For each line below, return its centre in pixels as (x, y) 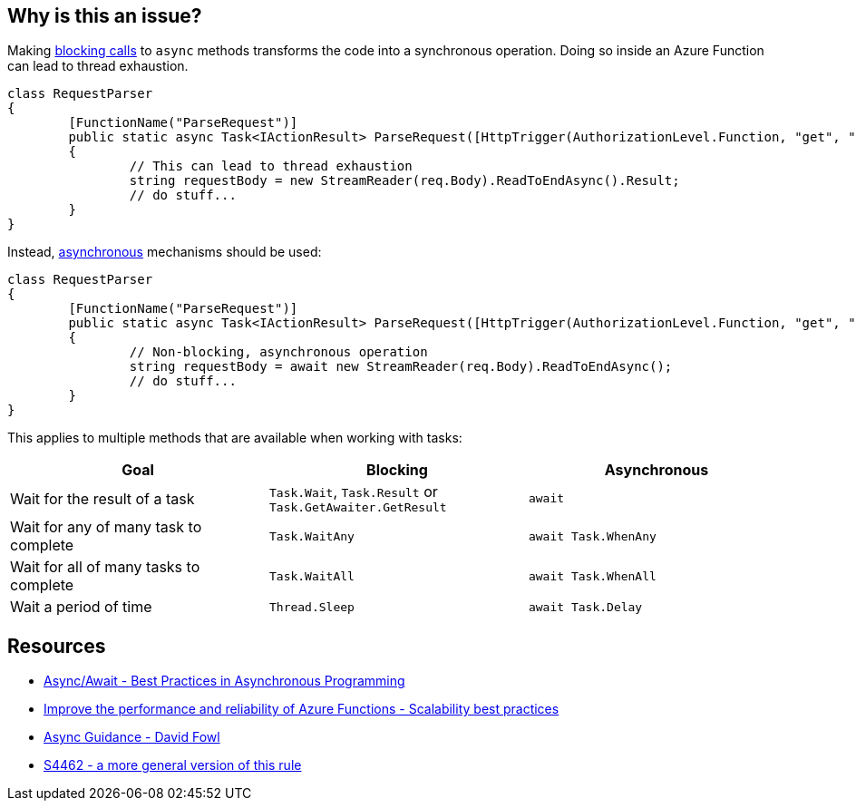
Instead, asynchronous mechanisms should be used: (165, 252)
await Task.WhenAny (592, 536)
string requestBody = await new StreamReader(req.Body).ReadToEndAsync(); (401, 367)
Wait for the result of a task (102, 498)
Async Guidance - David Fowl (132, 737)
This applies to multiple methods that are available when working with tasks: (235, 438)
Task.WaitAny (311, 536)
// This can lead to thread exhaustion (271, 166)
